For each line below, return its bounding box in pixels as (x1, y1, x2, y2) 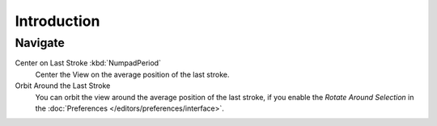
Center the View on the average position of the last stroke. (35, 69, 230, 79)
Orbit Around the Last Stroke (15, 81, 111, 90)
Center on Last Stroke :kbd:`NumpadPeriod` (15, 58, 162, 68)
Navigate (15, 36, 65, 50)
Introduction (15, 12, 100, 30)
